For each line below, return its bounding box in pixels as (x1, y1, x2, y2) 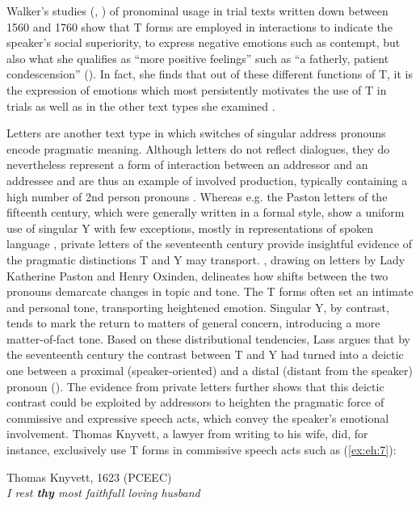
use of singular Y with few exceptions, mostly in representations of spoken (6, 219, 374, 236)
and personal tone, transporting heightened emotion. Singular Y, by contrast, (6, 298, 389, 315)
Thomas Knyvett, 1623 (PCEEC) (6, 468, 172, 485)
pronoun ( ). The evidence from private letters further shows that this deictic (6, 377, 384, 394)
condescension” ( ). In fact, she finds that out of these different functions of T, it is (6, 65, 414, 82)
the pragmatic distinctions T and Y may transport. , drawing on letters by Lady (6, 251, 405, 268)
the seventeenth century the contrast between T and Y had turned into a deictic (6, 346, 404, 363)
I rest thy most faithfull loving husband (6, 484, 200, 501)
